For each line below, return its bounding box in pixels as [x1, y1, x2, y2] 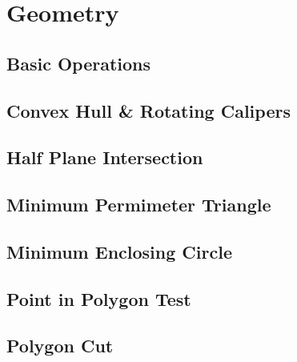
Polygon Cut [6, 333, 114, 358]
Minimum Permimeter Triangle [6, 192, 271, 217]
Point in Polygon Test [6, 286, 191, 311]
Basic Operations [6, 50, 151, 75]
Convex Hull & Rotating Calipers [6, 98, 291, 123]
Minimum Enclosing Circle [6, 239, 232, 263]
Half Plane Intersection [6, 145, 203, 170]
